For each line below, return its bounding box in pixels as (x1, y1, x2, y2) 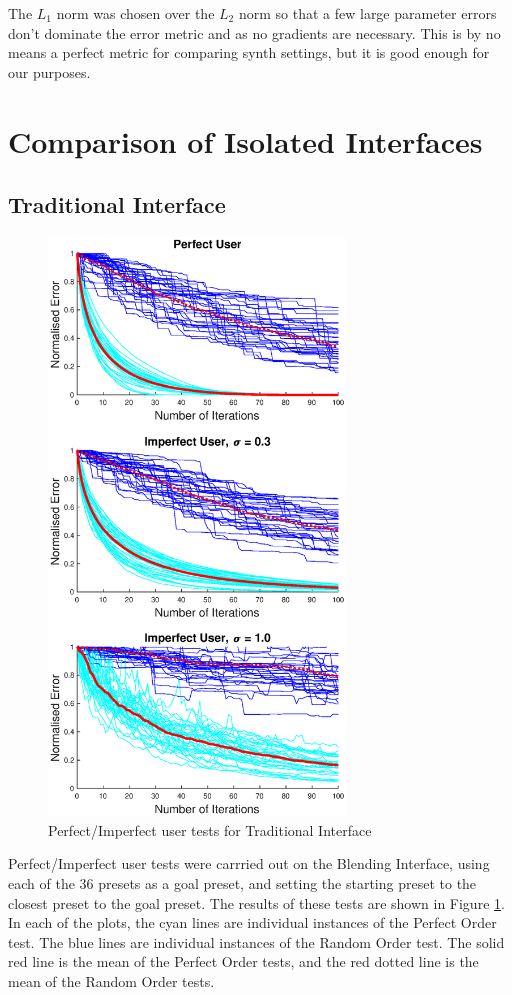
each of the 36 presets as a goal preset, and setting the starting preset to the (8, 873, 477, 894)
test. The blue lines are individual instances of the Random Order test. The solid (8, 931, 505, 952)
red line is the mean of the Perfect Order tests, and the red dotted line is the (8, 951, 479, 972)
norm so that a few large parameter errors (238, 3, 497, 23)
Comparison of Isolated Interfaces (8, 120, 483, 161)
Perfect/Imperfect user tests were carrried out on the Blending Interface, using (8, 853, 490, 874)
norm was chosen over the (56, 3, 215, 23)
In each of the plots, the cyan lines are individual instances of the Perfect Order (8, 912, 497, 933)
